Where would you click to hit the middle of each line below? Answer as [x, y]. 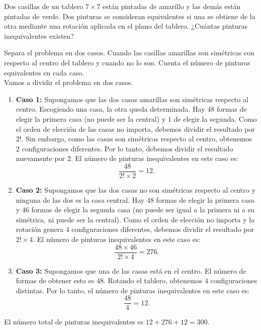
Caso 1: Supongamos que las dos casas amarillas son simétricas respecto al [132, 99]
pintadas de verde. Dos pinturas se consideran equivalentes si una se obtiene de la [130, 16]
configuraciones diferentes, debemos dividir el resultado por [163, 229]
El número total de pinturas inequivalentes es [74, 322]
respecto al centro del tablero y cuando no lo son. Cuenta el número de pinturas [127, 62]
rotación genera [39, 229]
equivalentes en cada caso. [44, 72]
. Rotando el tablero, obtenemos [153, 280]
